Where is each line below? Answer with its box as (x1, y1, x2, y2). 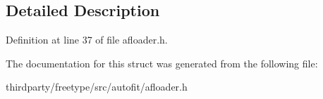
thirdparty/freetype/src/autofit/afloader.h (6, 79, 188, 94)
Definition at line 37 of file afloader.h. (6, 32, 168, 47)
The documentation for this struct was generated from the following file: (6, 55, 318, 70)
